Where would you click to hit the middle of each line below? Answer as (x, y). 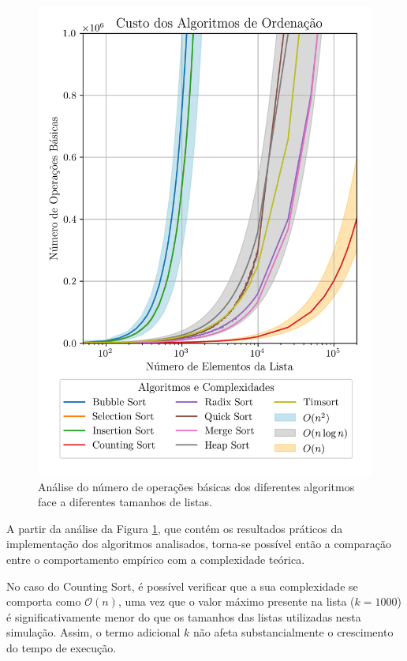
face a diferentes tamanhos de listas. (125, 502)
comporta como (44, 601)
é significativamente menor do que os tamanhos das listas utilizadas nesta (184, 616)
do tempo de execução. (62, 647)
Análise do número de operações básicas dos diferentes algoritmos (196, 486)
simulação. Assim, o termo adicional (93, 632)
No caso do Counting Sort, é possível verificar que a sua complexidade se (182, 586)
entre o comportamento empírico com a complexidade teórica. (156, 559)
